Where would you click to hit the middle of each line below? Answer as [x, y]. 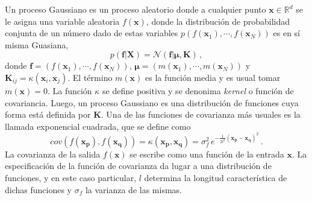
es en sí [287, 33]
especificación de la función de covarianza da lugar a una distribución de [138, 166]
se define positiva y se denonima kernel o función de [198, 90]
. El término [90, 77]
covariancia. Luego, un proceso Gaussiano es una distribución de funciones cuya [152, 102]
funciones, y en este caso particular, [71, 177]
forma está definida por [48, 114]
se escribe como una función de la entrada [207, 154]
